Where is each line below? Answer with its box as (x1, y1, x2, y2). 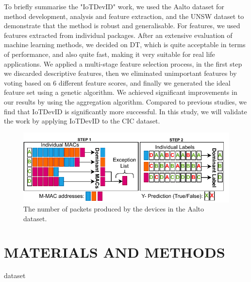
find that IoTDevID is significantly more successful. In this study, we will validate (4, 106, 247, 116)
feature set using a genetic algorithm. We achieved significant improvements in (4, 87, 237, 97)
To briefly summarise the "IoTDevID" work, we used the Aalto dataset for (4, 1, 224, 11)
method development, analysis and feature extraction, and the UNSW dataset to (4, 11, 244, 21)
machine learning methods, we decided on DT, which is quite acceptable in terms (4, 39, 246, 50)
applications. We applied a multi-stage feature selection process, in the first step (4, 58, 242, 69)
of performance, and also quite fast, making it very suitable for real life (4, 49, 215, 59)
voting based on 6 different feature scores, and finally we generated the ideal (4, 77, 231, 88)
